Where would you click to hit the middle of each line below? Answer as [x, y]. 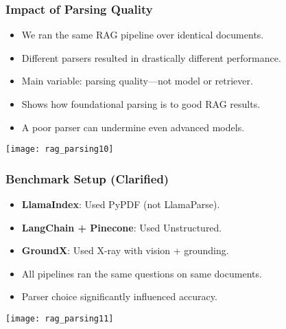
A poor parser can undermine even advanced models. [133, 127]
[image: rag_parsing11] [60, 319]
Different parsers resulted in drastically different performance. [151, 57]
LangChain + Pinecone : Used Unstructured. [122, 227]
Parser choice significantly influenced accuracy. [119, 296]
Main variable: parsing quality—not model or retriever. [137, 81]
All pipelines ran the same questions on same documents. [142, 273]
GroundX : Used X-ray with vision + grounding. [125, 250]
